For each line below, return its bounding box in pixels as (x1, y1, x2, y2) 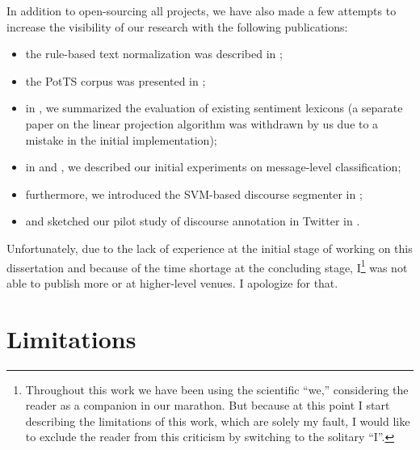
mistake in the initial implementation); (25, 131, 217, 148)
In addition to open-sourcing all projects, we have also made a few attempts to (6, 2, 397, 19)
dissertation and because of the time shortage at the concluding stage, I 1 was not (6, 256, 408, 275)
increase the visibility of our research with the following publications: (6, 18, 348, 35)
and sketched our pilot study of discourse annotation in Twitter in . (25, 212, 360, 229)
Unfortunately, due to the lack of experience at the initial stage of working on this (6, 239, 413, 256)
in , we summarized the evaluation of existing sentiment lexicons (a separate (25, 99, 403, 116)
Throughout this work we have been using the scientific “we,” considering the (25, 381, 409, 397)
